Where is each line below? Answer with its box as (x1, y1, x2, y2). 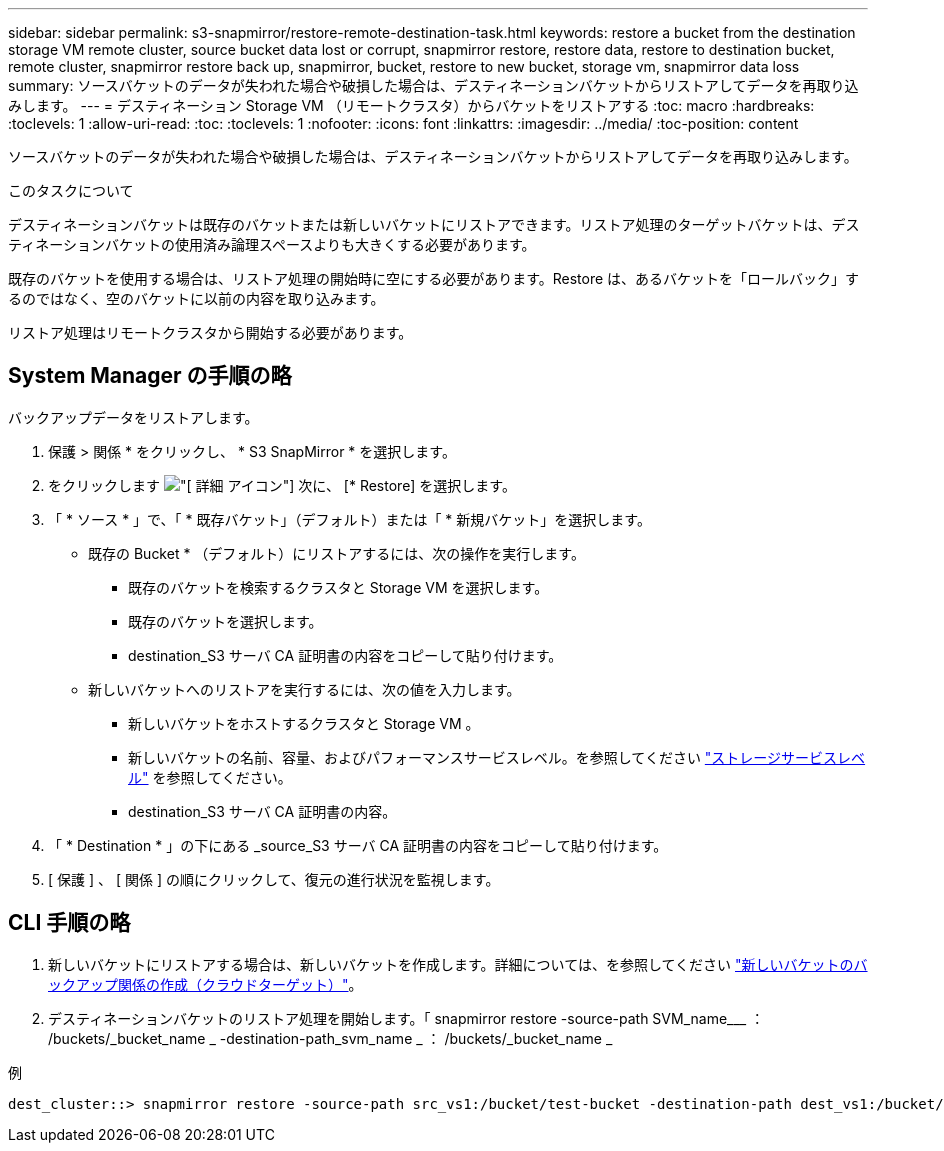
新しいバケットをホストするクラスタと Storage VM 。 (128, 714, 480, 732)
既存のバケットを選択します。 (128, 612, 323, 630)
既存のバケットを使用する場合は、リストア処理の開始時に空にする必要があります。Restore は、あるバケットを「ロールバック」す (8, 270, 860, 287)
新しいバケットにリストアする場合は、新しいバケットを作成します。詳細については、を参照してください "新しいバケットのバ (48, 955, 868, 973)
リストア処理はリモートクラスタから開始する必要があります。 (8, 324, 413, 341)
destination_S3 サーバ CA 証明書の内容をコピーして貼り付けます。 (128, 646, 563, 664)
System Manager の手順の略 (8, 363, 292, 389)
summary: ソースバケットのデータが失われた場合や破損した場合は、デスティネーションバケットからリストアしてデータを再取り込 (8, 77, 859, 94)
